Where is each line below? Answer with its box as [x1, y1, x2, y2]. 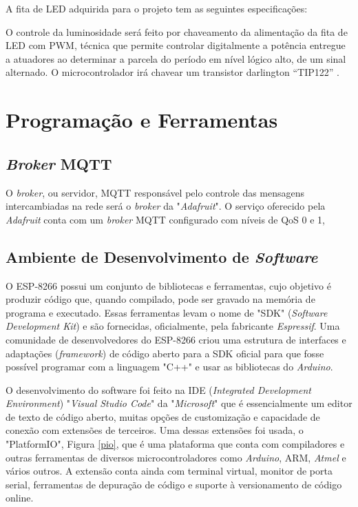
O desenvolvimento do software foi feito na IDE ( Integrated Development [6, 382, 311, 397]
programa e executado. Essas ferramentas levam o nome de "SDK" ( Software [6, 305, 328, 319]
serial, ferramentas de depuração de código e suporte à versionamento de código [6, 477, 342, 491]
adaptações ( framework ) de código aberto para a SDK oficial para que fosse [6, 346, 324, 360]
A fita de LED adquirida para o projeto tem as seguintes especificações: [6, 1, 308, 15]
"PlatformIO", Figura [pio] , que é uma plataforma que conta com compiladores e [6, 437, 345, 451]
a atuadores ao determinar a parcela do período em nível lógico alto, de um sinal [6, 51, 346, 66]
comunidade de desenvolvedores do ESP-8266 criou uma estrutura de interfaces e [6, 332, 346, 346]
